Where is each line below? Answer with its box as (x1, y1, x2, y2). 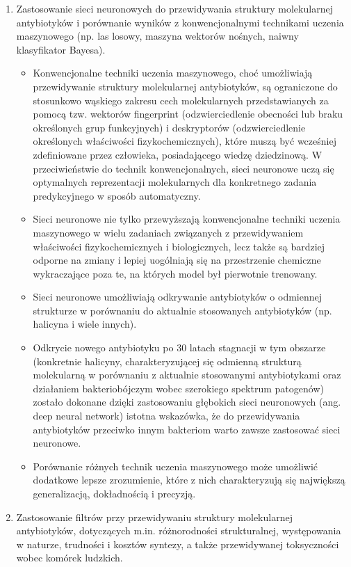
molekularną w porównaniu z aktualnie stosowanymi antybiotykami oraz (33, 367, 341, 382)
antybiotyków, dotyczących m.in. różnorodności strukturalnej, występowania (16, 523, 341, 538)
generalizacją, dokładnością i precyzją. (33, 486, 196, 500)
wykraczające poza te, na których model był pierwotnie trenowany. (33, 266, 318, 280)
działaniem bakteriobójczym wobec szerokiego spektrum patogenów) (33, 381, 324, 395)
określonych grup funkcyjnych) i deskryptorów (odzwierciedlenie (33, 120, 306, 134)
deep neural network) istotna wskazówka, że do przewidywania (33, 408, 300, 423)
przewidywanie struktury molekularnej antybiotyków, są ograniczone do (33, 79, 338, 93)
